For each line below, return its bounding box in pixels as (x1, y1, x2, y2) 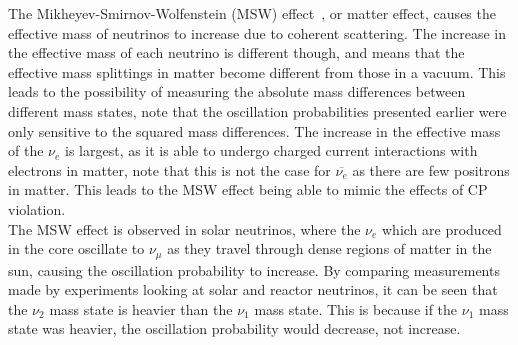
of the (8, 140, 44, 161)
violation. (8, 198, 66, 219)
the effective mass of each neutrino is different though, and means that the (8, 42, 465, 63)
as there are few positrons (352, 159, 510, 180)
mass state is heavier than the (49, 298, 233, 319)
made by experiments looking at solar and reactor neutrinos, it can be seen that (8, 279, 498, 300)
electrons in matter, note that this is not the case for (8, 159, 331, 180)
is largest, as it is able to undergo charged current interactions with (65, 140, 478, 161)
